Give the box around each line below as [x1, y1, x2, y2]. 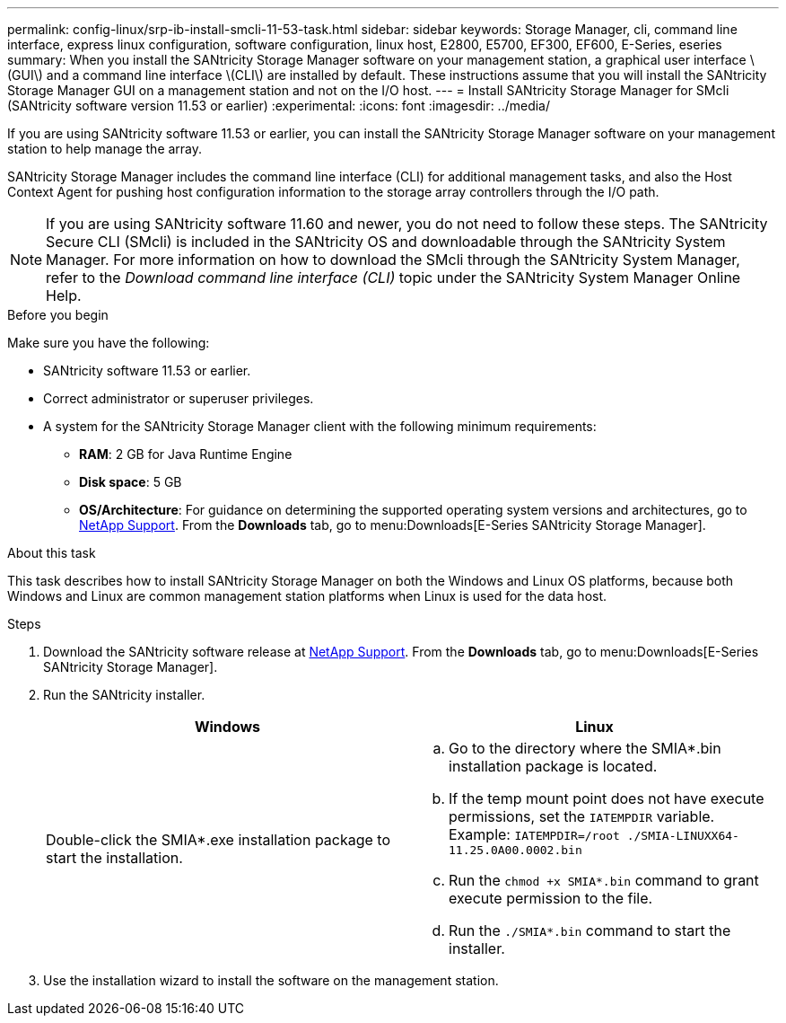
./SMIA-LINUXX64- [626, 829, 739, 842]
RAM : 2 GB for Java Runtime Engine [79, 446, 293, 462]
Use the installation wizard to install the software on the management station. [43, 973, 499, 988]
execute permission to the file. [449, 889, 653, 907]
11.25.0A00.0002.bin [449, 843, 582, 857]
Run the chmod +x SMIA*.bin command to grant [449, 871, 759, 889]
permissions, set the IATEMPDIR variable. [449, 807, 715, 825]
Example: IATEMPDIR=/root [449, 825, 620, 843]
